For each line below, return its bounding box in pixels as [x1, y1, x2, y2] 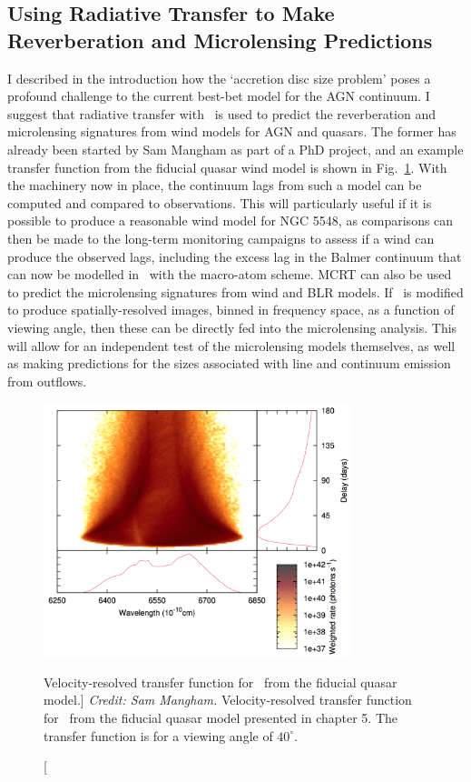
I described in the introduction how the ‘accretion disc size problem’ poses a [7, 68, 431, 87]
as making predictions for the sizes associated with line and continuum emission [7, 354, 451, 373]
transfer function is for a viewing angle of [44, 726, 273, 745]
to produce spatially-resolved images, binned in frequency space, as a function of [7, 300, 455, 319]
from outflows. [7, 371, 87, 390]
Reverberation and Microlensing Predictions [7, 25, 433, 54]
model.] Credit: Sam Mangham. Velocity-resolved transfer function [44, 690, 412, 709]
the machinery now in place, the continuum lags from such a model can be [7, 175, 422, 195]
